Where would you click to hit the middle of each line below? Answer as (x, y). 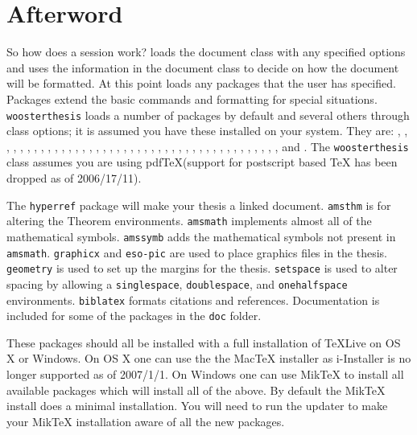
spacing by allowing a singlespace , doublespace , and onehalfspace (177, 283)
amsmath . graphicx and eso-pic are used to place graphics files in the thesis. (197, 252)
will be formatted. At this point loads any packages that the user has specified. (201, 83)
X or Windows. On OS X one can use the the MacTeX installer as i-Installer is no (209, 358)
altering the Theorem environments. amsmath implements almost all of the (189, 221)
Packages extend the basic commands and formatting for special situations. (192, 98)
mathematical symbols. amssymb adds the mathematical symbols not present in (201, 236)
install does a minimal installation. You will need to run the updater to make (197, 406)
